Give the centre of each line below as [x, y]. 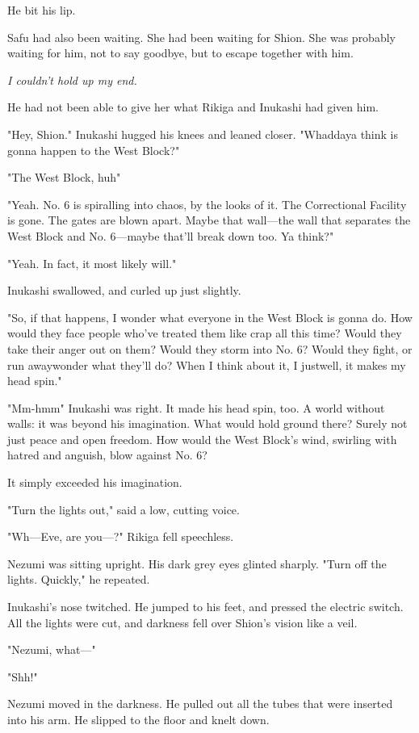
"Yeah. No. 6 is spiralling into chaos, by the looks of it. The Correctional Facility [207, 204]
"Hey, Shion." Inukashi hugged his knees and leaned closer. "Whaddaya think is [203, 134]
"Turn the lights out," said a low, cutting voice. [124, 509]
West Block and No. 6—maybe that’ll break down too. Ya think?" [171, 235]
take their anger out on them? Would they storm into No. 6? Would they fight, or [210, 348]
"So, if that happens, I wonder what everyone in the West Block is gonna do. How [210, 317]
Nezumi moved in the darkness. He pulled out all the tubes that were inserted [200, 704]
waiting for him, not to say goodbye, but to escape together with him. [180, 53]
